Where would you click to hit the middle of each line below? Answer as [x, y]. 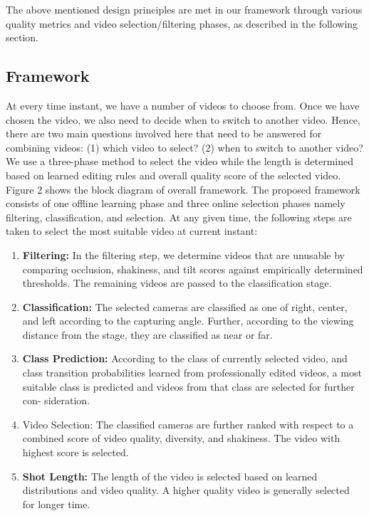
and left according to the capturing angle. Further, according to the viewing [188, 321]
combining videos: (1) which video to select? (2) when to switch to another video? [184, 147]
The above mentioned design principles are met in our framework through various [184, 9]
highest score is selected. [76, 452]
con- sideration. [56, 400]
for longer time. [56, 504]
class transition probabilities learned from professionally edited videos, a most [192, 373]
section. [22, 37]
